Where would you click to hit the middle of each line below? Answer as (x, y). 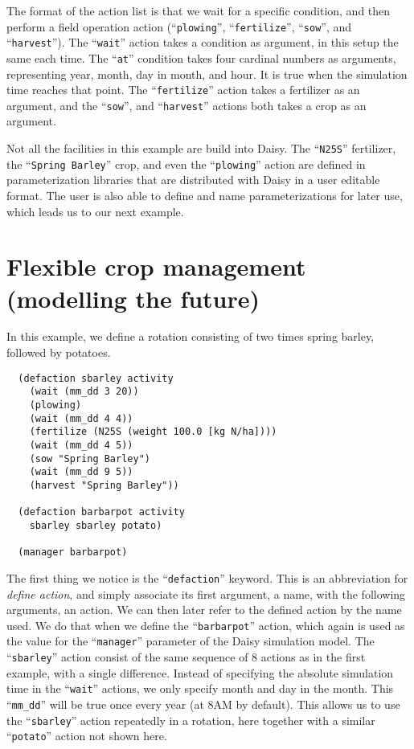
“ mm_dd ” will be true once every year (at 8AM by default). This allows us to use (203, 704)
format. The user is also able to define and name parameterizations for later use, (205, 195)
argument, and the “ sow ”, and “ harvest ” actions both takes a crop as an (187, 105)
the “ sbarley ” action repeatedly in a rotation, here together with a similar (191, 720)
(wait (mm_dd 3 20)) (84, 392)
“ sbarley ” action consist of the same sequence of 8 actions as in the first (186, 657)
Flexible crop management (156, 266)
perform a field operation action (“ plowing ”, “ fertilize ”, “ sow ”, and (179, 26)
